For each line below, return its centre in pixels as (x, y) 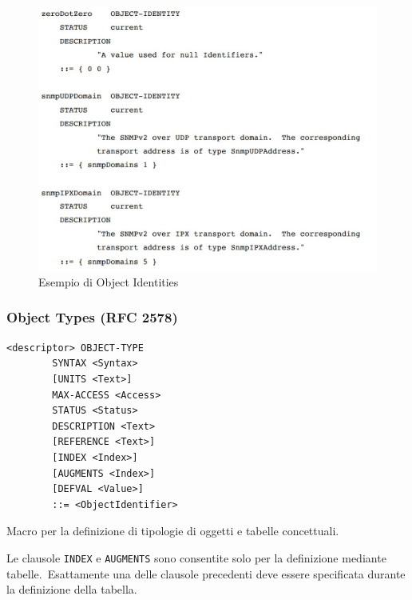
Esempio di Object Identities (109, 281)
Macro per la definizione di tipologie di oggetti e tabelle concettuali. (173, 531)
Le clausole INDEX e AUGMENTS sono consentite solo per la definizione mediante (196, 557)
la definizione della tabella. (72, 589)
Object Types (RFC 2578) (92, 317)
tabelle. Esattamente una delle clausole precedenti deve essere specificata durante (206, 573)
